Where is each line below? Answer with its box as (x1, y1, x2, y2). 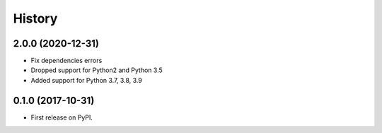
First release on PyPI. (30, 113, 93, 122)
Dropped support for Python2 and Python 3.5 (30, 66, 163, 74)
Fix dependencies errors (30, 57, 103, 65)
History (13, 11, 58, 26)
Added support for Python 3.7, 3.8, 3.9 (30, 76, 143, 84)
